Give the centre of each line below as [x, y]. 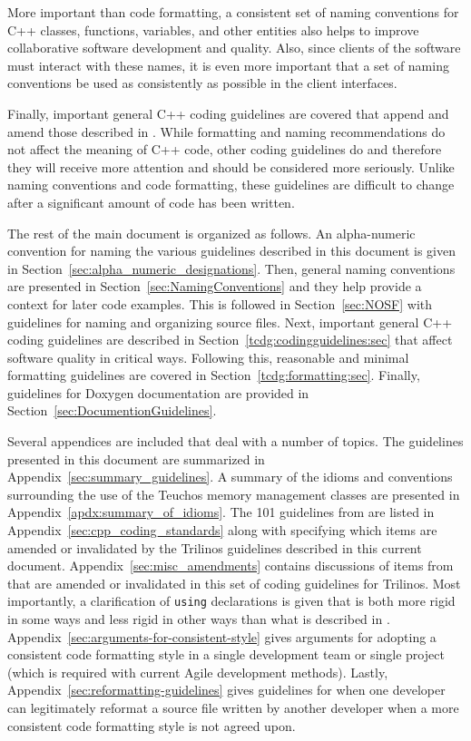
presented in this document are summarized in [136, 458]
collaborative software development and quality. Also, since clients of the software [234, 48]
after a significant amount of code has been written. [151, 202]
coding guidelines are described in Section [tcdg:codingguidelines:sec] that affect [230, 340]
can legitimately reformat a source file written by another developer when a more [233, 708]
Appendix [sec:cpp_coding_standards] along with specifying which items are [222, 530]
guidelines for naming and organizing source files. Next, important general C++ [230, 322]
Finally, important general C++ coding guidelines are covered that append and [228, 113]
